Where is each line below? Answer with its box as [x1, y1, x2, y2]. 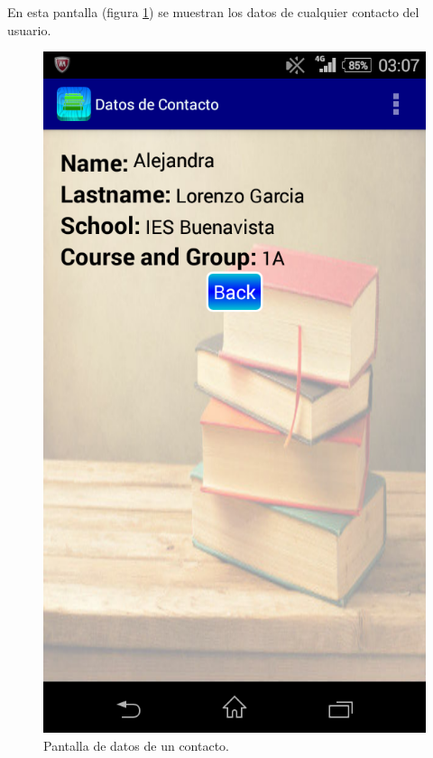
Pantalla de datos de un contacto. [43, 735, 229, 754]
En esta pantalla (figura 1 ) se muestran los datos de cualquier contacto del [7, 3, 419, 21]
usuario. [7, 20, 51, 39]
